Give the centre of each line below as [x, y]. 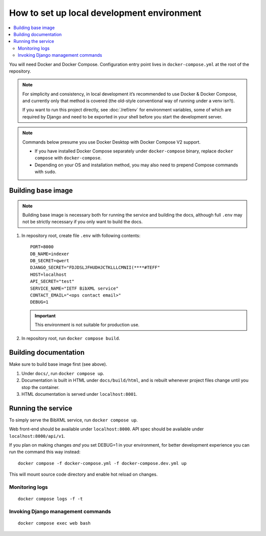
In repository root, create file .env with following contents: [81, 235]
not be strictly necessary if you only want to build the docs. [83, 222]
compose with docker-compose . [68, 158]
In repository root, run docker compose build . [71, 339]
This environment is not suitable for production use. [87, 325]
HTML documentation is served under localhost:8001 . [79, 394]
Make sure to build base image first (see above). [58, 364]
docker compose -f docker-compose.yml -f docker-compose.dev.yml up [102, 463]
